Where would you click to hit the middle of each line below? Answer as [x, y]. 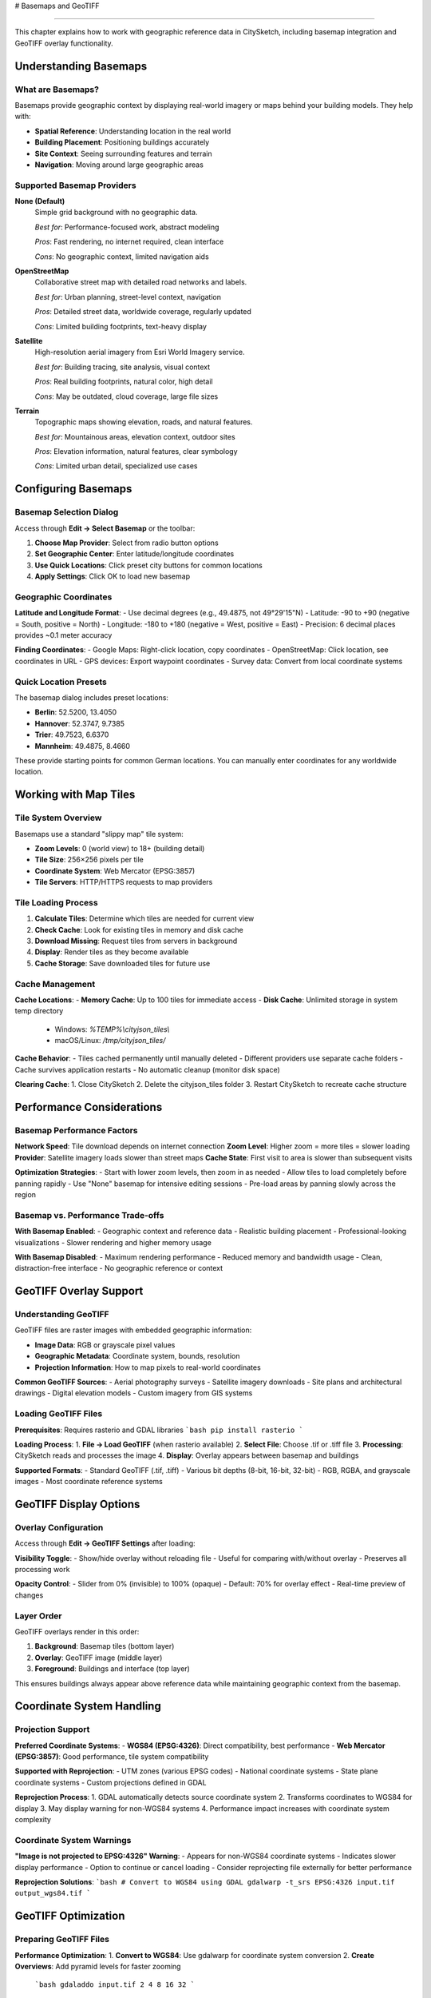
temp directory [39, 1011]
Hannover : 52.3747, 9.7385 [80, 723]
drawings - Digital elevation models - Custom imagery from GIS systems [134, 1393]
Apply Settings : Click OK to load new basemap [113, 576]
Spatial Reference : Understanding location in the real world [133, 131]
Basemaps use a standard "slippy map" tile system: [99, 834]
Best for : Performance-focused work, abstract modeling [127, 227]
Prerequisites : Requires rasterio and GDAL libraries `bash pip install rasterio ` [159, 1430]
